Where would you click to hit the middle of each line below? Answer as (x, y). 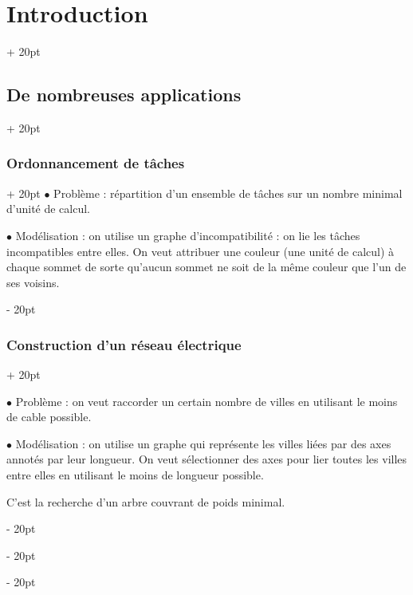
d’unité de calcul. (49, 209)
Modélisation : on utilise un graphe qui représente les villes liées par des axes (203, 443)
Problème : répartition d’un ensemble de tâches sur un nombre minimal (228, 193)
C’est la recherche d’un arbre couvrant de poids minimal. (146, 501)
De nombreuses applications (124, 95)
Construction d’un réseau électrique (124, 344)
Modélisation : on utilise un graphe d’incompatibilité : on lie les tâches (188, 235)
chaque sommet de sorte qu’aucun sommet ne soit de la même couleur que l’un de (206, 267)
